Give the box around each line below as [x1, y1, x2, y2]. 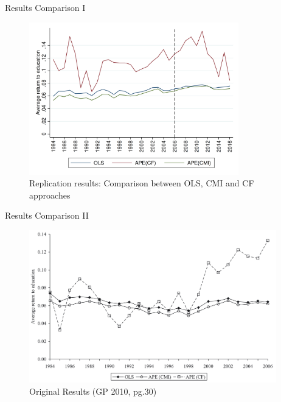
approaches [29, 188, 71, 201]
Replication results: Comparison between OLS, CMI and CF [29, 177, 254, 189]
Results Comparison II [5, 209, 89, 222]
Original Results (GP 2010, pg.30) [29, 384, 157, 397]
